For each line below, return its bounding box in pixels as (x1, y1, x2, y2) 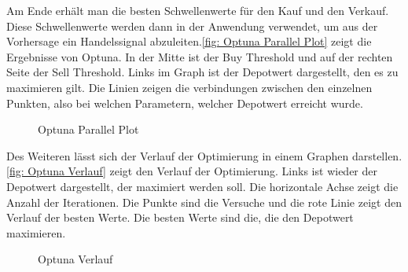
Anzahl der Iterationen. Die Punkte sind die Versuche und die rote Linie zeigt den (6, 193, 402, 210)
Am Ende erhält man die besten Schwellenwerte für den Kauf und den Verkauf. (6, 2, 389, 18)
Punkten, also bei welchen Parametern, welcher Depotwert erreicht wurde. (6, 94, 363, 111)
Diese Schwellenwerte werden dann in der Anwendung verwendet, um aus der (6, 17, 378, 34)
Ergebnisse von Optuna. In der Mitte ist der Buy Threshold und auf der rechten (6, 48, 393, 64)
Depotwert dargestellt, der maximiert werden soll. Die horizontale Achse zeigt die (6, 178, 399, 194)
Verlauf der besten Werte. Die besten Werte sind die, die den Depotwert (6, 209, 354, 226)
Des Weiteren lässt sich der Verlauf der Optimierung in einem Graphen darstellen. (6, 147, 402, 164)
